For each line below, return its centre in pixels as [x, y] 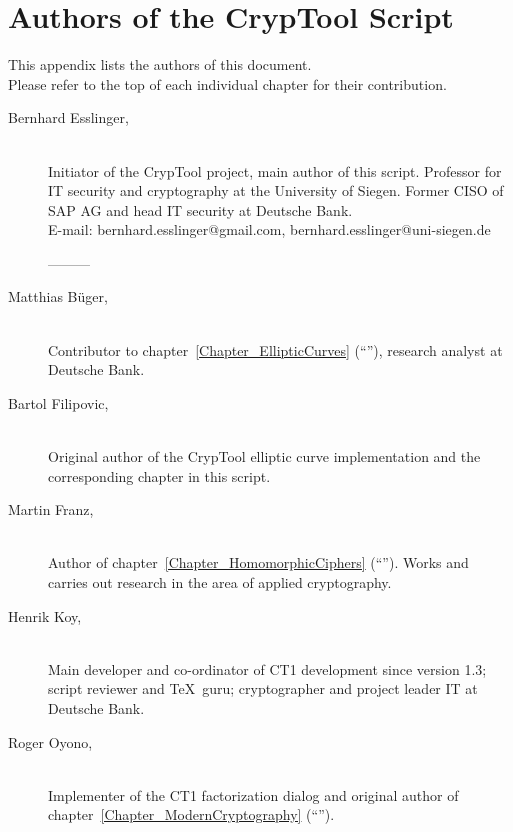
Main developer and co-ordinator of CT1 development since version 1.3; [267, 668]
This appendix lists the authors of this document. [160, 64]
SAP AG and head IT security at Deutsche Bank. [200, 209]
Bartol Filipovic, [58, 402]
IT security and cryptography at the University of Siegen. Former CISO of [276, 190]
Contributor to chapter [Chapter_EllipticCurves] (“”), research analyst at [275, 349]
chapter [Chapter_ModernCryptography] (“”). [191, 814]
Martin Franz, [51, 509]
